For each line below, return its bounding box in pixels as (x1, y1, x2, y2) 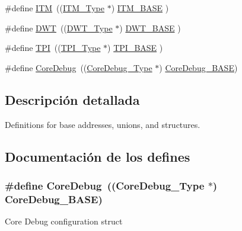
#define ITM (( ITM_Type (5, 2, 105, 14)
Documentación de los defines (5, 147, 190, 165)
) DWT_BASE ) (119, 21, 181, 34)
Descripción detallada (5, 90, 140, 108)
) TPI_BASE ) (107, 41, 163, 54)
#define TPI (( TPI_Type (5, 41, 101, 54)
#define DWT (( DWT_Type (5, 21, 113, 34)
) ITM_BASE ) (111, 2, 169, 14)
